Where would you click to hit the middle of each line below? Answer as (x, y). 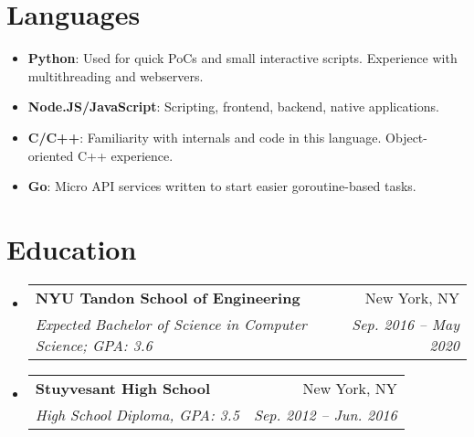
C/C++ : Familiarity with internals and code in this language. (205, 137)
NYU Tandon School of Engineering (168, 297)
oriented (51, 155)
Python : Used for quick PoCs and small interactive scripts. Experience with (242, 58)
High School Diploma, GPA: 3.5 (137, 414)
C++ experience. (125, 155)
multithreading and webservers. (116, 75)
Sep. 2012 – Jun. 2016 (325, 414)
